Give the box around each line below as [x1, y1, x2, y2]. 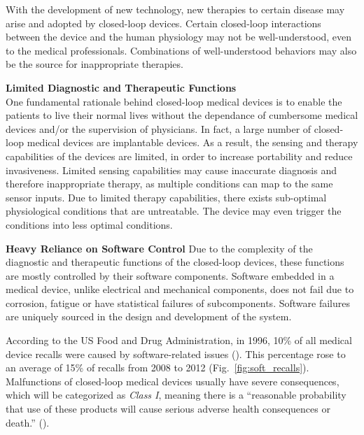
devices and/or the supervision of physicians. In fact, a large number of [6, 121, 311, 136]
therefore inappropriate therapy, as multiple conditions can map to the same [6, 176, 333, 191]
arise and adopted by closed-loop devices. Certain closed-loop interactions [6, 15, 321, 30]
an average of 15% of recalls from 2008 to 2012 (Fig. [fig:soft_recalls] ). [6, 360, 309, 375]
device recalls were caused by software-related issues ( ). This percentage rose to [6, 346, 346, 361]
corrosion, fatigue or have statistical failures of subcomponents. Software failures [6, 295, 350, 310]
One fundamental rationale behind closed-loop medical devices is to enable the [6, 94, 342, 108]
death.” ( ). [6, 415, 50, 429]
